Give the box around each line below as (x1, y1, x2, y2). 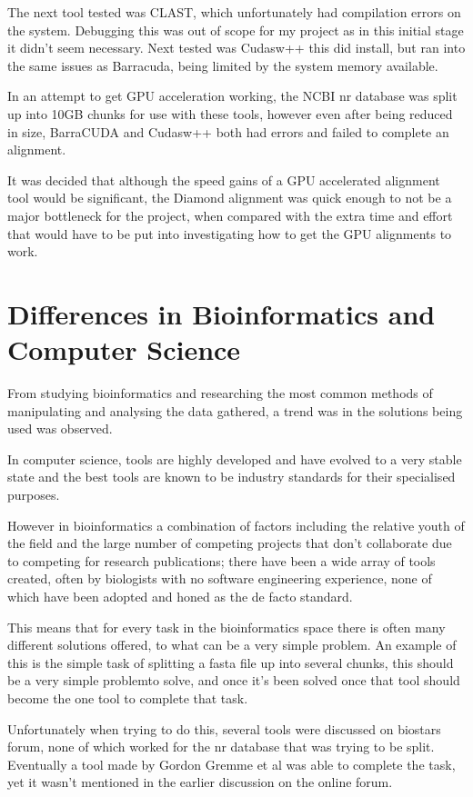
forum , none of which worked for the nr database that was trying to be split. (7, 737, 435, 756)
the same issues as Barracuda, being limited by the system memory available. (7, 55, 438, 75)
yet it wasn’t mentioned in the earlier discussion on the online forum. (7, 772, 393, 792)
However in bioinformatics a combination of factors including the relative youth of (7, 515, 465, 534)
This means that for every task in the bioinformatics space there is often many (7, 617, 446, 636)
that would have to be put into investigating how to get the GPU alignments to (7, 224, 452, 243)
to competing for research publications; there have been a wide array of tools (7, 551, 436, 570)
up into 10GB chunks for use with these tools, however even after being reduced (7, 104, 453, 123)
